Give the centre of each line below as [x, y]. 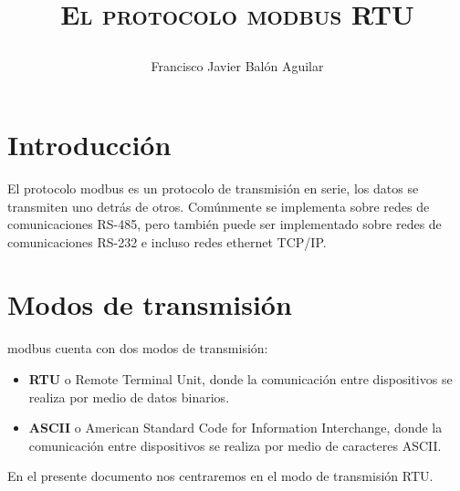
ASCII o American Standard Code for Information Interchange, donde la [235, 428]
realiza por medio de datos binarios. [129, 397]
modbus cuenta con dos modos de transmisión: [138, 348]
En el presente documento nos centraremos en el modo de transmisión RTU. [220, 476]
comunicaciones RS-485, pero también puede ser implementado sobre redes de [225, 224]
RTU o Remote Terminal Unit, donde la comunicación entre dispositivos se [240, 379]
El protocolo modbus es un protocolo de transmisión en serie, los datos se [213, 188]
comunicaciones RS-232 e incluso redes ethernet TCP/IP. [167, 241]
